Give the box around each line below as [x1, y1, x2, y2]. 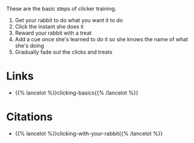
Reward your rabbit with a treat [14, 29, 92, 36]
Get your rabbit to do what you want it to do [14, 17, 123, 23]
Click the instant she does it [14, 23, 84, 30]
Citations [6, 110, 53, 124]
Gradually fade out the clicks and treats [14, 48, 113, 56]
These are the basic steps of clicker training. [6, 5, 117, 12]
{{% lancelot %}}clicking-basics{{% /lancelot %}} [14, 89, 139, 96]
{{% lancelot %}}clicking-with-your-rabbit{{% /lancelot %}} [14, 130, 163, 137]
